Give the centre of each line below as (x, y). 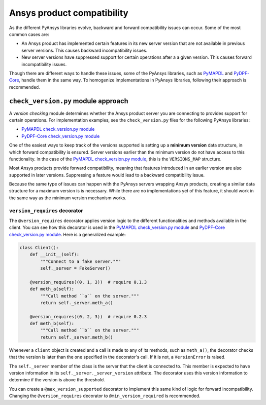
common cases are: (29, 34)
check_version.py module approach (69, 101)
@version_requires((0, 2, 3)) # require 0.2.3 (88, 316)
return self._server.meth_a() (77, 303)
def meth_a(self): (52, 289)
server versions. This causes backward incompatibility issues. (84, 50)
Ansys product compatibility (69, 13)
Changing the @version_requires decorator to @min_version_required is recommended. (105, 396)
